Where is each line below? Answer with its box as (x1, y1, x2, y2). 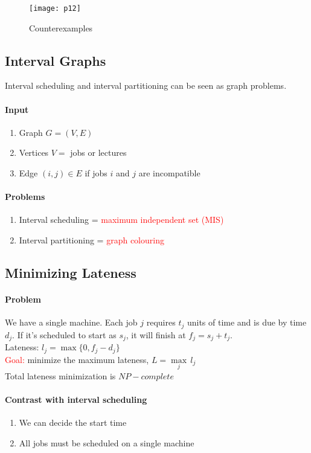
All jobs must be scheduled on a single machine (19, 436, 194, 449)
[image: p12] (29, 4, 81, 13)
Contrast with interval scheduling (5, 393, 147, 405)
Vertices (19, 146, 49, 159)
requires (146, 316, 176, 329)
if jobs (85, 167, 107, 179)
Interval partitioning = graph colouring (19, 234, 164, 246)
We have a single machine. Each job (5, 316, 138, 329)
